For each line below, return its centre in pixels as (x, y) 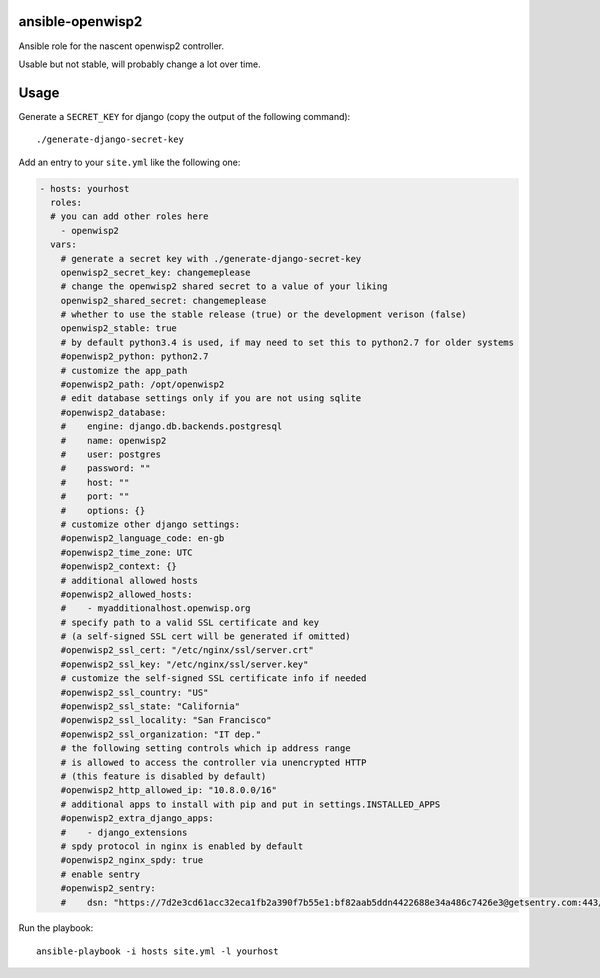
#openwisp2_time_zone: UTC (127, 552)
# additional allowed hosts (129, 580)
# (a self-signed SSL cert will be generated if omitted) (205, 636)
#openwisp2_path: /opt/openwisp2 (142, 384)
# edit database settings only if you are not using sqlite (211, 398)
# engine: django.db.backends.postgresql (171, 426)
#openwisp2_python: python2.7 (134, 356)
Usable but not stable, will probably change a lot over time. (139, 64)
